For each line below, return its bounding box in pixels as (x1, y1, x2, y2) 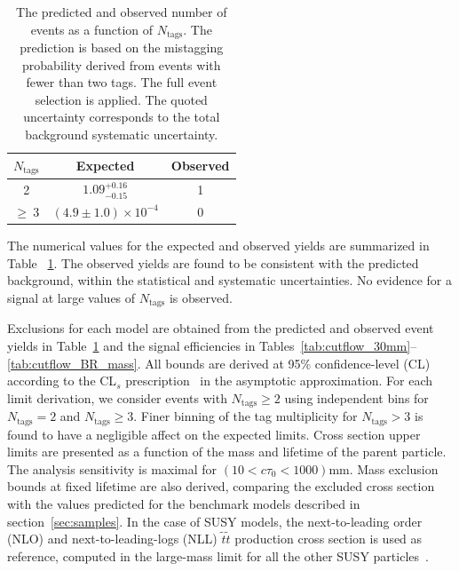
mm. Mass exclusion (328, 459, 439, 478)
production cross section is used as (234, 529, 423, 548)
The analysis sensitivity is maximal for (7, 459, 218, 478)
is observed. (169, 288, 233, 306)
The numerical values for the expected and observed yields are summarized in (7, 236, 430, 255)
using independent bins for (284, 388, 429, 407)
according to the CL (7, 371, 117, 390)
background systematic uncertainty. (25, 125, 218, 144)
